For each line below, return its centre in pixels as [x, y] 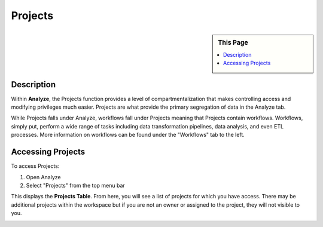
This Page [233, 42]
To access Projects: [35, 166]
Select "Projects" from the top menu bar [75, 185]
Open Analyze [43, 177]
